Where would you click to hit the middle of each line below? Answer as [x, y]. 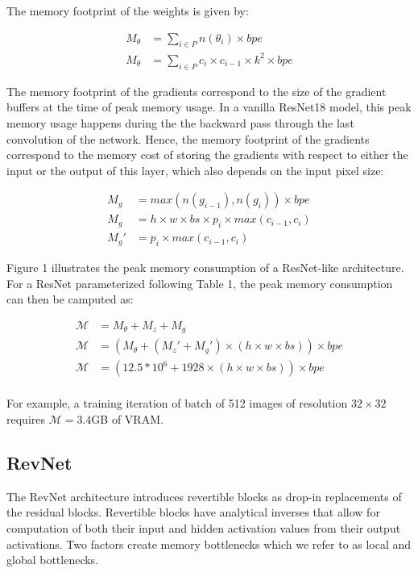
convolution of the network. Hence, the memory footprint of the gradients [188, 138]
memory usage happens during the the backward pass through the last [180, 122]
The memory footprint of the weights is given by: [128, 10]
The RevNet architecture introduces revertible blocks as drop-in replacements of [204, 496]
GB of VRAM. [127, 418]
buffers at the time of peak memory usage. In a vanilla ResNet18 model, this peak [209, 107]
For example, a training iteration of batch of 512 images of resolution [177, 403]
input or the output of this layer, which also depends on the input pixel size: [195, 170]
